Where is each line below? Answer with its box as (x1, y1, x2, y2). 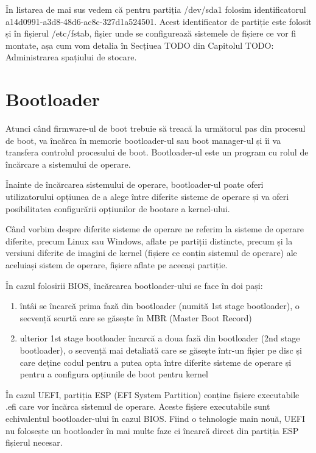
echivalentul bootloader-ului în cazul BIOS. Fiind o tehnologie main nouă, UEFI (5, 412, 306, 424)
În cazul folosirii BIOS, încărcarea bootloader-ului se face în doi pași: (5, 279, 263, 291)
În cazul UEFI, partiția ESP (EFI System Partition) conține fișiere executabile (5, 388, 300, 401)
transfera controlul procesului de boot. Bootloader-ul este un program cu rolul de (5, 146, 309, 159)
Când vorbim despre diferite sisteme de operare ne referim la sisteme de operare (5, 223, 304, 235)
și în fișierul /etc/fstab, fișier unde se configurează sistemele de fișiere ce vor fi (5, 27, 297, 40)
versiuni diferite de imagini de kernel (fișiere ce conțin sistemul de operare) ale (5, 246, 297, 259)
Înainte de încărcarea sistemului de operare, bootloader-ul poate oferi (5, 178, 264, 191)
